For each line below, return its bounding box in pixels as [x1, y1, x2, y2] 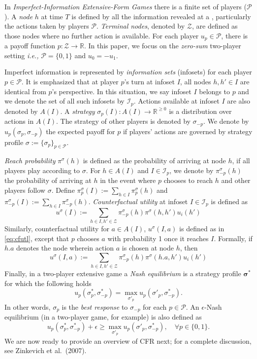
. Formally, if [214, 233, 253, 243]
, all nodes [180, 76, 211, 87]
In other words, [4, 301, 51, 312]
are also [227, 96, 251, 106]
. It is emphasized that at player [21, 76, 119, 87]
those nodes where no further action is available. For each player [4, 30, 199, 40]
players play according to [4, 165, 80, 175]
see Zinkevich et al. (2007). [4, 345, 87, 356]
